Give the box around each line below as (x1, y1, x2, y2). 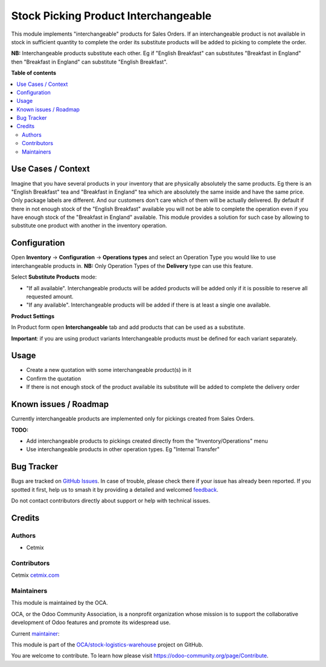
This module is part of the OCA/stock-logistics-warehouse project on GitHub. (11, 641, 203, 648)
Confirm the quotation (26, 375, 81, 382)
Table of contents (11, 70, 57, 77)
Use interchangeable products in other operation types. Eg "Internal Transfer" (26, 446, 220, 453)
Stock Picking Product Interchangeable (11, 9, 212, 22)
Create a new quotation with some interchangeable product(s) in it (26, 366, 191, 374)
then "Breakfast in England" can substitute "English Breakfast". (11, 58, 168, 65)
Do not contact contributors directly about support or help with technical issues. (11, 496, 211, 504)
